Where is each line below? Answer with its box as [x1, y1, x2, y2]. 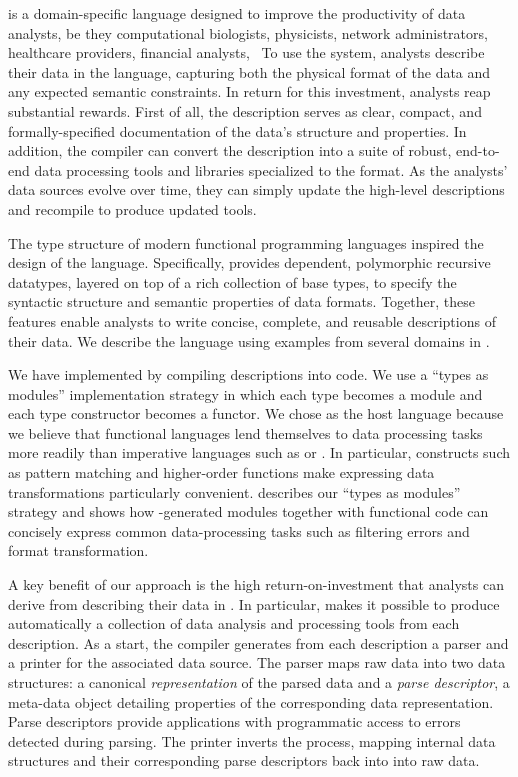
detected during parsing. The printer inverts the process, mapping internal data [8, 730, 496, 751]
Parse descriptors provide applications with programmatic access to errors [8, 711, 461, 732]
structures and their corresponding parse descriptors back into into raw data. [8, 750, 480, 771]
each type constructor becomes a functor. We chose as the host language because [8, 403, 504, 424]
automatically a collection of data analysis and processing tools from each [8, 613, 460, 634]
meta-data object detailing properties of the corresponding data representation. [8, 691, 494, 712]
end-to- [456, 140, 500, 161]
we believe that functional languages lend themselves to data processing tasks [8, 422, 483, 443]
